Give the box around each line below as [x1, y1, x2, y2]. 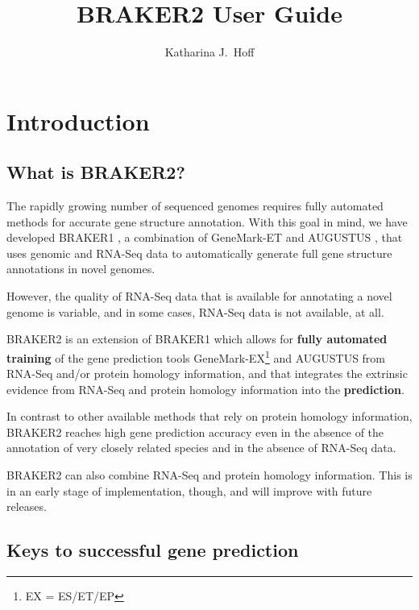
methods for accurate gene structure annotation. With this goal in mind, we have [6, 213, 408, 230]
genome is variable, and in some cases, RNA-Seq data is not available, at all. [6, 303, 384, 320]
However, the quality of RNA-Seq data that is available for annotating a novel [6, 288, 392, 305]
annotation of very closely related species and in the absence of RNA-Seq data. [6, 439, 396, 456]
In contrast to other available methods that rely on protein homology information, [6, 408, 413, 425]
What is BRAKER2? [6, 160, 185, 185]
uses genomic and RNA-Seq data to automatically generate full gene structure [6, 244, 392, 261]
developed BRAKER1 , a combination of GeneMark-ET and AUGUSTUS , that [6, 229, 403, 246]
